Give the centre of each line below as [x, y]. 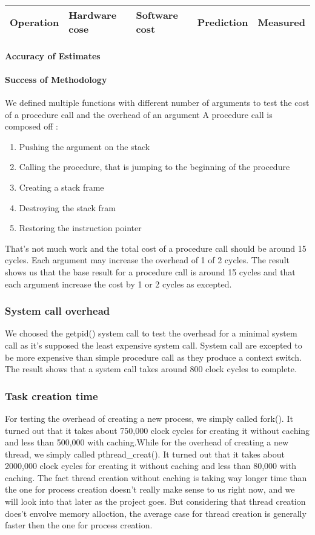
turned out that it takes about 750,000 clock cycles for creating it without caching [157, 430]
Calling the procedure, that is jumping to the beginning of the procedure [154, 167]
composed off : [31, 126]
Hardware [93, 15]
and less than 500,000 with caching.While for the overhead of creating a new [147, 442]
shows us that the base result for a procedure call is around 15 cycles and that [150, 271]
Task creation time [51, 396]
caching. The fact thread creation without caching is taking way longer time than [156, 477]
